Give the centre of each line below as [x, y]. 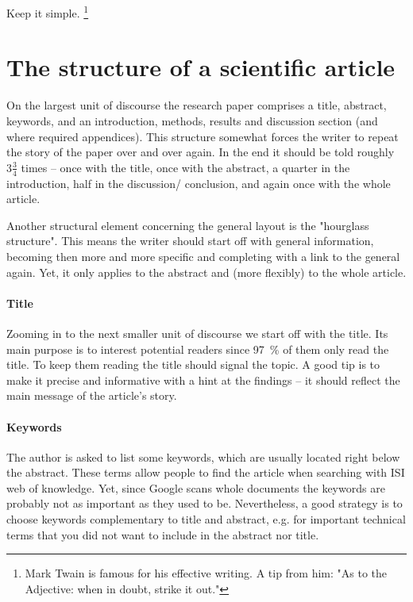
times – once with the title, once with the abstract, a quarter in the [185, 167]
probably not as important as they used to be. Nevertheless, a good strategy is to [205, 503]
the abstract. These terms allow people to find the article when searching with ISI [206, 472]
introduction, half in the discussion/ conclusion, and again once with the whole [199, 183]
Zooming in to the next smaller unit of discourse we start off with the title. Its [197, 333]
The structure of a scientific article [201, 67]
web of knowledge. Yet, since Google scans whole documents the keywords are [196, 487]
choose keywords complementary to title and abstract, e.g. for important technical [206, 519]
